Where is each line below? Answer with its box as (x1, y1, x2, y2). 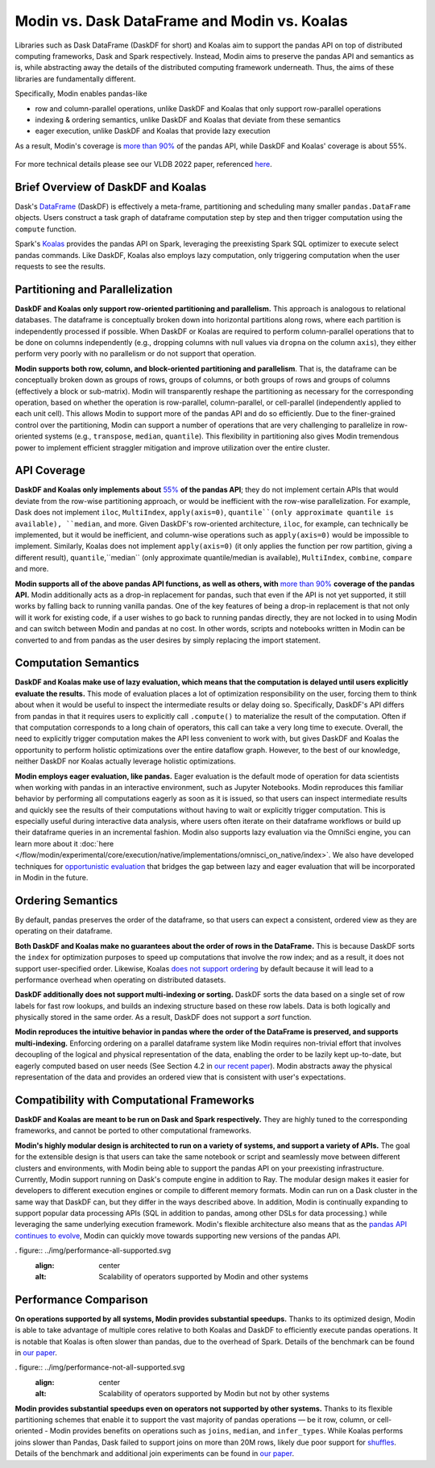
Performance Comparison (14, 1292, 148, 1306)
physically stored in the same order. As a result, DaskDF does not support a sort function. (14, 1013, 312, 1022)
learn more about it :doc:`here (14, 838, 114, 848)
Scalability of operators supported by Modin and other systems (98, 1272, 309, 1282)
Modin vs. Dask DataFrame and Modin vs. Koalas (14, 12, 348, 30)
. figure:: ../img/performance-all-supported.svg (14, 1246, 172, 1255)
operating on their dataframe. (14, 926, 113, 936)
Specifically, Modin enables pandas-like (14, 89, 148, 98)
